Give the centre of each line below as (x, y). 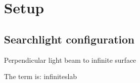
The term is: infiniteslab (41, 76)
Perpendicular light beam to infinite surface (70, 60)
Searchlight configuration (69, 39)
